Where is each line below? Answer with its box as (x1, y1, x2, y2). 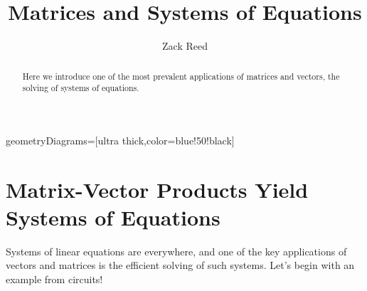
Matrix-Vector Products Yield (6, 174, 309, 203)
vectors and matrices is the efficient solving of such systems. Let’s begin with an (6, 258, 355, 273)
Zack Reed (162, 38, 208, 53)
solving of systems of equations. (22, 82, 139, 94)
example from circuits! (6, 271, 103, 286)
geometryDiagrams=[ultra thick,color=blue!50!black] (6, 132, 235, 147)
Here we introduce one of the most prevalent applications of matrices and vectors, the (22, 70, 340, 82)
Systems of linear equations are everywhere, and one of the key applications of (6, 243, 347, 258)
